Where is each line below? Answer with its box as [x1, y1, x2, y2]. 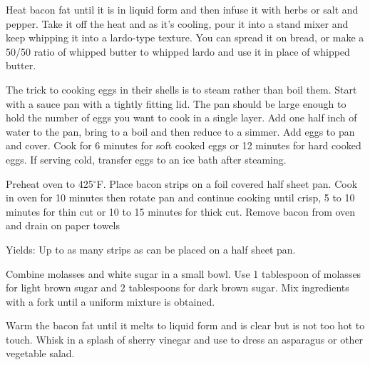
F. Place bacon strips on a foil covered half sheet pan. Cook [96, 176, 358, 191]
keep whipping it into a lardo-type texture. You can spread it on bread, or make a [6, 30, 364, 45]
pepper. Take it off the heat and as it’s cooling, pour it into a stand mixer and [6, 16, 349, 31]
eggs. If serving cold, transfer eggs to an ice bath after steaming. [6, 151, 287, 166]
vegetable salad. [6, 346, 75, 361]
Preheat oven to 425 [6, 176, 93, 191]
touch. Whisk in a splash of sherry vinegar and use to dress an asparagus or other [6, 331, 364, 346]
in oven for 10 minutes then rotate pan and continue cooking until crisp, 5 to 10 [6, 190, 355, 205]
